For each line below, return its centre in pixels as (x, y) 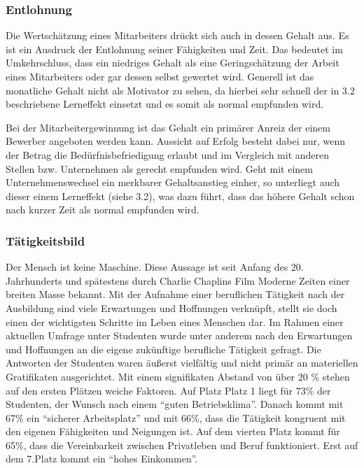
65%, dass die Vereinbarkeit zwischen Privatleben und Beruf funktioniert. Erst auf (182, 445)
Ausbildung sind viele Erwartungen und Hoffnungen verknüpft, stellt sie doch (171, 307)
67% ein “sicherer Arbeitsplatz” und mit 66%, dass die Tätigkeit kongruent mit (176, 417)
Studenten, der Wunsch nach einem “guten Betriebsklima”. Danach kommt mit (175, 404)
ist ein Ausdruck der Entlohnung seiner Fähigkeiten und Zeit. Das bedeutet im (174, 49)
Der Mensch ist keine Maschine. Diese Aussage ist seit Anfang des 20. (155, 267)
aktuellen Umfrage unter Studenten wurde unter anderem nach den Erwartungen (179, 335)
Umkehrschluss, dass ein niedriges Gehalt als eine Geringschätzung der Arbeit (173, 63)
